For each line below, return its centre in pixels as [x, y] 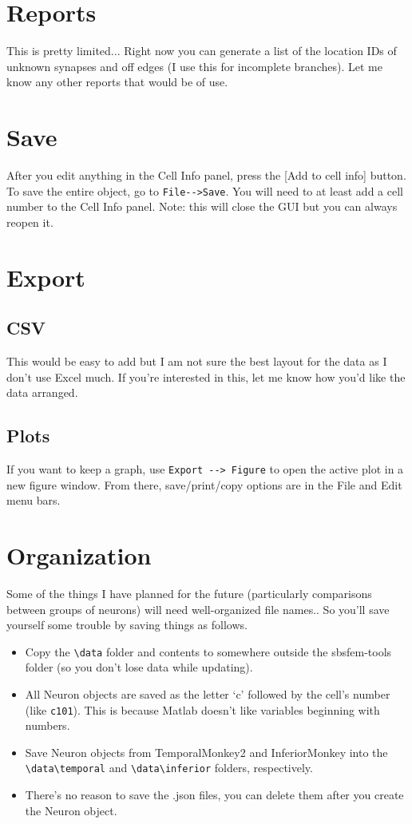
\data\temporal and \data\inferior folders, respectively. [169, 768]
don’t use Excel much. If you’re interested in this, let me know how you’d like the [206, 376]
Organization [79, 555]
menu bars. [34, 500]
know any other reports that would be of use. [117, 82]
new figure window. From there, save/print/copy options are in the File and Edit [204, 484]
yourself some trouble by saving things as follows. [127, 625]
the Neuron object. [71, 810]
